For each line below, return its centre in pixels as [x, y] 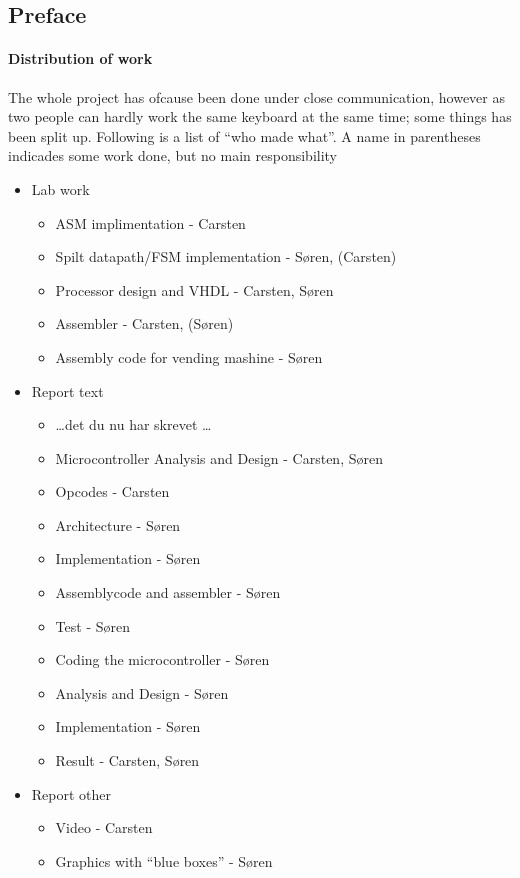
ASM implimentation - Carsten [150, 222]
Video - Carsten [104, 827]
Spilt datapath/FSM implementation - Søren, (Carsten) [226, 256]
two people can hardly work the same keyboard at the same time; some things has [260, 116]
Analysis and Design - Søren [142, 692]
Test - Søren [92, 625]
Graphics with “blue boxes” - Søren [164, 860]
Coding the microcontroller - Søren [162, 659]
